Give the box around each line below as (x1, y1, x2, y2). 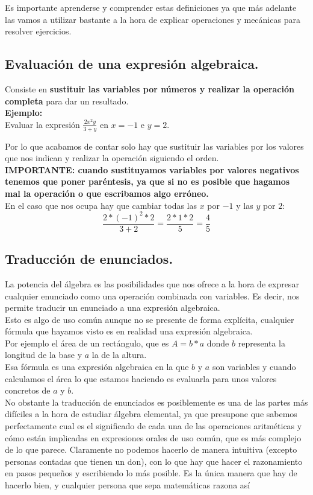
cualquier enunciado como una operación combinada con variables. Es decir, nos (5, 289, 300, 302)
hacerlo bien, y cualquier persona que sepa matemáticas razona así (5, 479, 250, 491)
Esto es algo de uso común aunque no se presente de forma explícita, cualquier (5, 313, 294, 325)
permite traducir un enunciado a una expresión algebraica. (5, 301, 220, 314)
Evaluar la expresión (5, 118, 80, 130)
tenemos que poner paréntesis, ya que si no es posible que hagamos (5, 175, 290, 188)
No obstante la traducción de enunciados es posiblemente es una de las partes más (5, 395, 308, 408)
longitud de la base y (5, 348, 82, 361)
